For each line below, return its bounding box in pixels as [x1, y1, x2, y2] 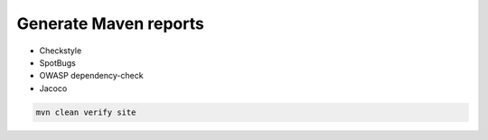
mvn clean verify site [35, 107, 136, 117]
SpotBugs [39, 57, 76, 68]
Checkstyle [39, 45, 82, 56]
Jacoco [39, 82, 68, 94]
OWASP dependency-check [39, 70, 144, 81]
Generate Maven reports [16, 14, 205, 33]
